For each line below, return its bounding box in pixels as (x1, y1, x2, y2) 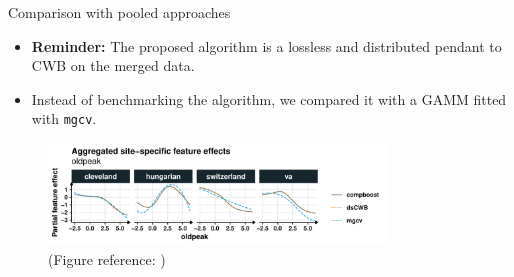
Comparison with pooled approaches (8, 2, 231, 22)
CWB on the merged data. (31, 55, 195, 76)
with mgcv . (31, 108, 97, 129)
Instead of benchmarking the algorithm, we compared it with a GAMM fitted (31, 88, 507, 109)
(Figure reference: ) (48, 248, 166, 269)
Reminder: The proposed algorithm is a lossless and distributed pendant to (31, 35, 502, 56)
